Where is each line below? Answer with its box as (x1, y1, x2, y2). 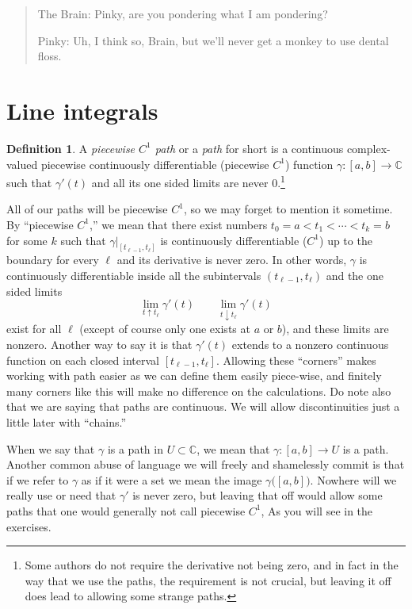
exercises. (6, 518, 51, 534)
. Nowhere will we (310, 471, 397, 488)
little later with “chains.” (6, 413, 127, 430)
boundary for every (6, 251, 99, 268)
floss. (37, 48, 62, 64)
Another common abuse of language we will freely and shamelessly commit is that (6, 456, 405, 473)
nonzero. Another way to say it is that (6, 335, 193, 352)
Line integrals (6, 94, 158, 126)
